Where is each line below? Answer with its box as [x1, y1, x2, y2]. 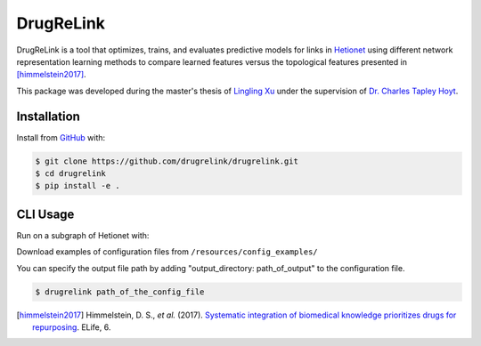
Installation [16, 109, 80, 124]
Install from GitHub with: [16, 132, 106, 142]
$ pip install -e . [35, 181, 120, 191]
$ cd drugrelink [35, 169, 107, 178]
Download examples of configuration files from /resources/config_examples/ [16, 246, 318, 257]
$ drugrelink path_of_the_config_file [35, 286, 205, 297]
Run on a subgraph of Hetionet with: [16, 229, 150, 240]
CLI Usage [16, 206, 75, 221]
